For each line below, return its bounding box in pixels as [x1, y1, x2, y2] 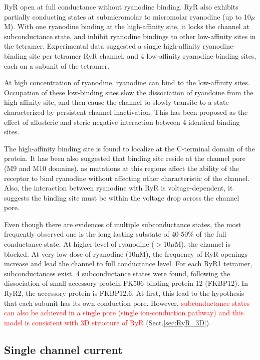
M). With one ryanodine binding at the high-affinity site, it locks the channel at [4, 21, 249, 32]
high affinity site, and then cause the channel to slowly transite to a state [4, 97, 229, 107]
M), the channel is [174, 239, 231, 249]
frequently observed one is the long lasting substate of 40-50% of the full [4, 229, 226, 239]
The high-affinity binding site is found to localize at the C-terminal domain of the [4, 143, 255, 153]
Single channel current [4, 341, 123, 357]
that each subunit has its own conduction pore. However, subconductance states [4, 297, 250, 308]
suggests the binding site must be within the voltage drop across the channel [4, 192, 239, 203]
